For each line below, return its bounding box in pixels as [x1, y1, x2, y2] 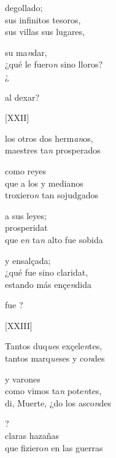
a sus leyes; [5, 209, 47, 222]
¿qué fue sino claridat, [5, 266, 88, 279]
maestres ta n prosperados [5, 144, 101, 157]
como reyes [5, 164, 46, 177]
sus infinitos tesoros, [5, 13, 81, 26]
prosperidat [5, 221, 48, 234]
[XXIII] [5, 319, 33, 332]
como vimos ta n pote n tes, [5, 384, 102, 397]
